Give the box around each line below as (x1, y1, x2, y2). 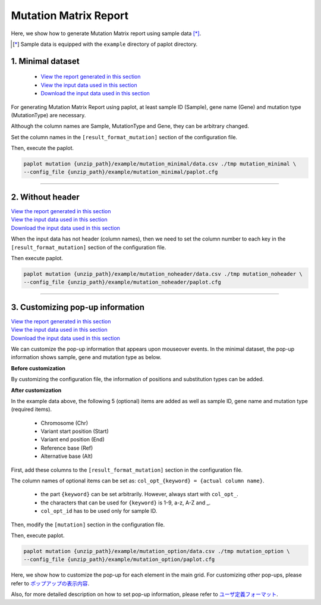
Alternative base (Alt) (40, 453, 93, 460)
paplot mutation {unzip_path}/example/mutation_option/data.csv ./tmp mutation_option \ (23, 548, 291, 554)
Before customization (11, 364, 65, 372)
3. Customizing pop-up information (11, 302, 145, 312)
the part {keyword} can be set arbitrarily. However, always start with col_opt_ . (40, 491, 239, 498)
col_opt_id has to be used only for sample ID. (40, 507, 158, 514)
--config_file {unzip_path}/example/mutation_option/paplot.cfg (23, 556, 215, 563)
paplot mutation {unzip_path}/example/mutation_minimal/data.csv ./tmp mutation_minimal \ (23, 161, 297, 167)
